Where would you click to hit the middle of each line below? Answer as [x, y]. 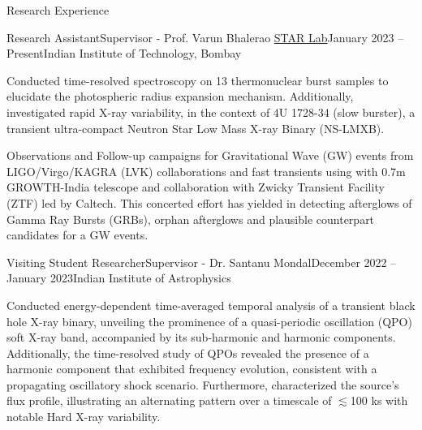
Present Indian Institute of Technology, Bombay [124, 53]
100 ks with [379, 400]
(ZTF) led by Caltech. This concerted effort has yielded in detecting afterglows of [209, 202]
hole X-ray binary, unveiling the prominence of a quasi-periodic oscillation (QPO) [209, 321]
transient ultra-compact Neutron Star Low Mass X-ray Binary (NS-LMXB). [196, 128]
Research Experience [58, 10]
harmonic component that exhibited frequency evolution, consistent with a [192, 369]
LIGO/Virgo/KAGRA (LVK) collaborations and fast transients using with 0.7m [206, 171]
